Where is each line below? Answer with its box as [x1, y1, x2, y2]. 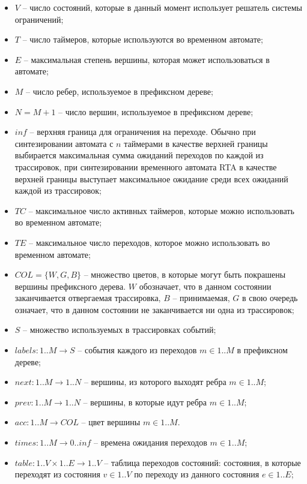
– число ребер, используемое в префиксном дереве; [26, 85, 213, 97]
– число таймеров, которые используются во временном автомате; [22, 33, 263, 46]
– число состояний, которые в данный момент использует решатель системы [22, 1, 302, 13]
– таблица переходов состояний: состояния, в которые [104, 456, 301, 468]
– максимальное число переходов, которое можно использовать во [28, 236, 270, 248]
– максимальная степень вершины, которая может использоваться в [23, 53, 270, 65]
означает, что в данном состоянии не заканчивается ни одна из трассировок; [14, 303, 294, 315]
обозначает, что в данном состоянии [139, 279, 272, 292]
